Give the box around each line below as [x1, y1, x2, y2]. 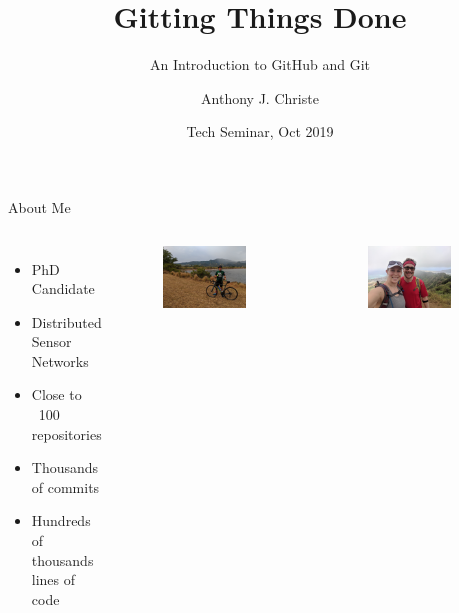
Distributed [31, 311, 102, 332]
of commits [31, 476, 100, 497]
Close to [31, 384, 82, 405]
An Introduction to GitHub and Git [149, 54, 370, 75]
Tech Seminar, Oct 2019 [186, 121, 334, 142]
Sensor [31, 331, 72, 352]
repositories [31, 423, 102, 444]
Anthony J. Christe [201, 87, 319, 108]
